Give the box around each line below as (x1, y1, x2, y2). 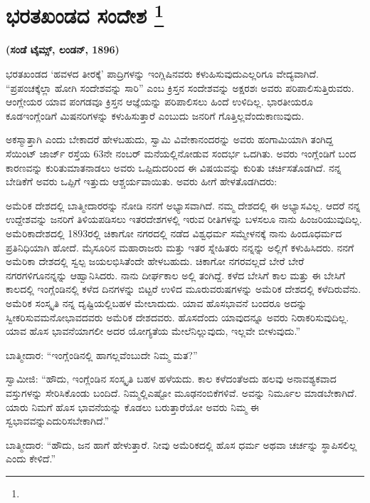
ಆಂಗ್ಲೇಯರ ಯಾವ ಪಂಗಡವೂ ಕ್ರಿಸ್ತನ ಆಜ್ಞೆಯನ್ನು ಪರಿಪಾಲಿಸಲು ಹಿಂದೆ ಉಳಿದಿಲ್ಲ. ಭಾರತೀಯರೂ (6, 94, 313, 109)
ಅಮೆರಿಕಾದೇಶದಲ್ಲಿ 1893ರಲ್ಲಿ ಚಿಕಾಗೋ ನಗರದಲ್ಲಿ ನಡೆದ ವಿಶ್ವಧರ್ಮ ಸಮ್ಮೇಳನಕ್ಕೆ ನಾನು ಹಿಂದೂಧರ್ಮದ (6, 225, 342, 240)
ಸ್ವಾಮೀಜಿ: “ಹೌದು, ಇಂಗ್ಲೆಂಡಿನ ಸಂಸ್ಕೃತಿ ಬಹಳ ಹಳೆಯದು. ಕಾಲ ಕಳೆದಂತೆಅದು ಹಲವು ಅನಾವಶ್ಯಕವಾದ (6, 371, 337, 386)
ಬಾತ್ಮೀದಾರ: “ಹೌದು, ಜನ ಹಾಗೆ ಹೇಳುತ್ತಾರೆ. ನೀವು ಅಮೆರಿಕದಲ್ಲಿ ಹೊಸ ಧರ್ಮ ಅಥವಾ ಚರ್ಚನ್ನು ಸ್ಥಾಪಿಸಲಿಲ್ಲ (6, 437, 357, 452)
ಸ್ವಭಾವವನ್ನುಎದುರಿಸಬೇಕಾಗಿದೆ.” (6, 413, 110, 428)
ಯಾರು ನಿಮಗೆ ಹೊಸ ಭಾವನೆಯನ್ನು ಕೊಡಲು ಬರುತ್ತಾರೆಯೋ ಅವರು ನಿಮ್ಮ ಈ (6, 399, 259, 414)
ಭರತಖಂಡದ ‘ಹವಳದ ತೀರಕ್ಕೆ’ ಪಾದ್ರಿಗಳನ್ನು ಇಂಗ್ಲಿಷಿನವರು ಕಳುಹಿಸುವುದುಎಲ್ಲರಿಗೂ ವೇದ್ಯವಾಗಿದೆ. (6, 66, 319, 81)
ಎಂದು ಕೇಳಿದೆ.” (6, 451, 56, 466)
